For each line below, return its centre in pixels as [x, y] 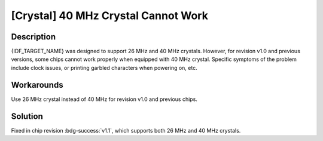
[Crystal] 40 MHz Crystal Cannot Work [110, 16]
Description [33, 37]
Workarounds [37, 85]
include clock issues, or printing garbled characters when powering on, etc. [104, 68]
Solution [27, 116]
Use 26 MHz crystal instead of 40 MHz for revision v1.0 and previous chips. [104, 99]
